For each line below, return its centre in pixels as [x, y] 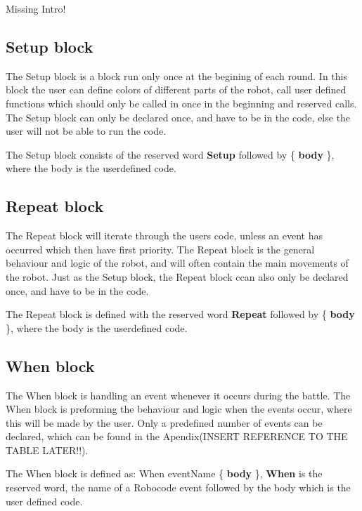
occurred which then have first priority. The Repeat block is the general [160, 249]
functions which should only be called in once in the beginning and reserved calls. [181, 103]
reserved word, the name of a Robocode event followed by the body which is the [178, 487]
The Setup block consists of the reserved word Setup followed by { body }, [170, 154]
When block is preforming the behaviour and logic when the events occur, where [179, 409]
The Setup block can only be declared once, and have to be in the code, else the [178, 117]
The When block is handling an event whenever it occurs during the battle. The [178, 395]
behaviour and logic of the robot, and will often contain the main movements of [177, 263]
